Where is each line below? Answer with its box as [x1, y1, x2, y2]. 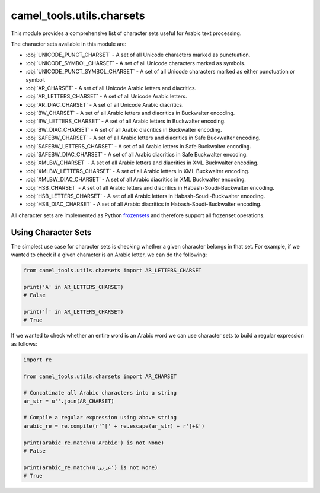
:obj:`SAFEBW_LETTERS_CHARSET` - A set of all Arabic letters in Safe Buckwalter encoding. [25, 142, 251, 150]
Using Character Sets [11, 227, 92, 237]
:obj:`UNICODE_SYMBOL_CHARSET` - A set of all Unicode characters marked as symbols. [25, 59, 246, 66]
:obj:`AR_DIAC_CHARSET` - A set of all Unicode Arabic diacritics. [25, 101, 184, 108]
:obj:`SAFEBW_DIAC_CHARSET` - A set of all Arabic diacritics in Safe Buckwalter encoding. [25, 151, 248, 158]
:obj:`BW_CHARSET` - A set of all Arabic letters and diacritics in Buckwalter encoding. [25, 110, 235, 117]
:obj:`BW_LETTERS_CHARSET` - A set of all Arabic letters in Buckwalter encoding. [25, 117, 226, 125]
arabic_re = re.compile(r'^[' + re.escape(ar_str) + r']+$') [23, 422, 205, 430]
